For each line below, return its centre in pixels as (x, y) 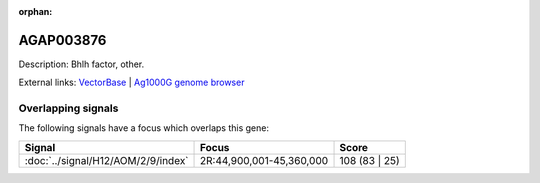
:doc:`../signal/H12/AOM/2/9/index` (106, 160)
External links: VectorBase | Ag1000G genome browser (131, 82)
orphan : (35, 11)
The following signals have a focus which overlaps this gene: (144, 128)
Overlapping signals (68, 108)
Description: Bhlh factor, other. (81, 64)
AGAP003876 (62, 40)
